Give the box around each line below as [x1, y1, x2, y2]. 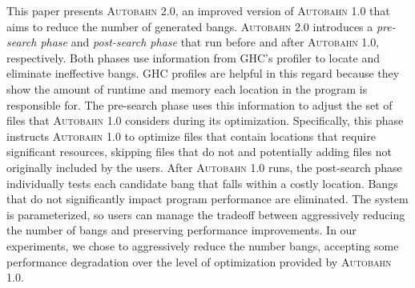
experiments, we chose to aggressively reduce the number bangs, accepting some [6, 237, 399, 254]
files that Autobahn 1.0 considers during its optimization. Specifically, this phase [6, 112, 404, 129]
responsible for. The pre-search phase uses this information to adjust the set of [6, 96, 393, 113]
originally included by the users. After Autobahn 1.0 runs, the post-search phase [6, 158, 402, 175]
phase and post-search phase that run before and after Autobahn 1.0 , [40, 34, 380, 50]
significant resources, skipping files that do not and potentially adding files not [6, 143, 392, 160]
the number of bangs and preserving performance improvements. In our [6, 222, 357, 238]
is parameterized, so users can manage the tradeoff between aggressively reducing [6, 206, 405, 222]
